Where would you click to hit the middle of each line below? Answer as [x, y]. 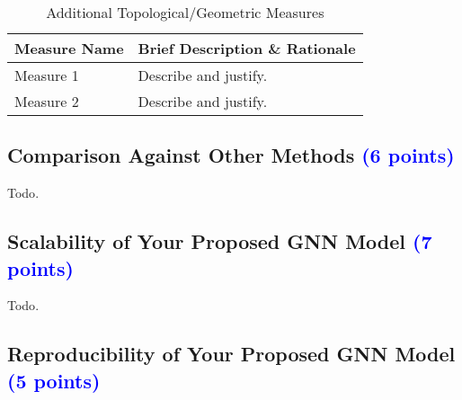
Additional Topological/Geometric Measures [185, 12]
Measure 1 [47, 75]
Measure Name [69, 48]
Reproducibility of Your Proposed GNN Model [231, 354]
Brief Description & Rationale [247, 48]
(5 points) [54, 380]
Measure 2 [47, 101]
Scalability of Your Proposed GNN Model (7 [220, 241]
